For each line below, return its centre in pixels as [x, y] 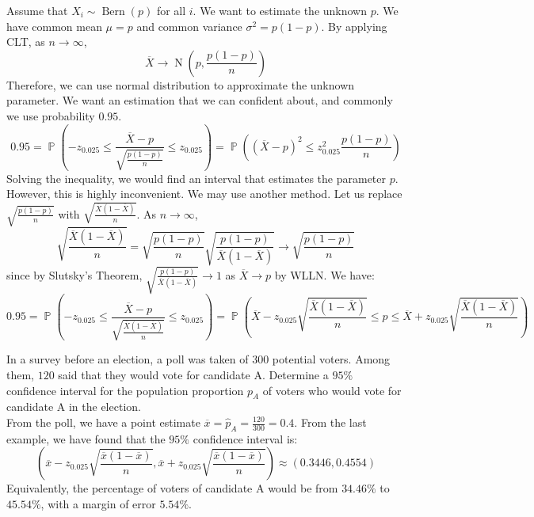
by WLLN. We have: [324, 274]
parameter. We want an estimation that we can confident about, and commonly [200, 100]
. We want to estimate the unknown [280, 10]
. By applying [354, 26]
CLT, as [26, 42]
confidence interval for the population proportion [125, 390]
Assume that [37, 10]
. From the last [330, 422]
